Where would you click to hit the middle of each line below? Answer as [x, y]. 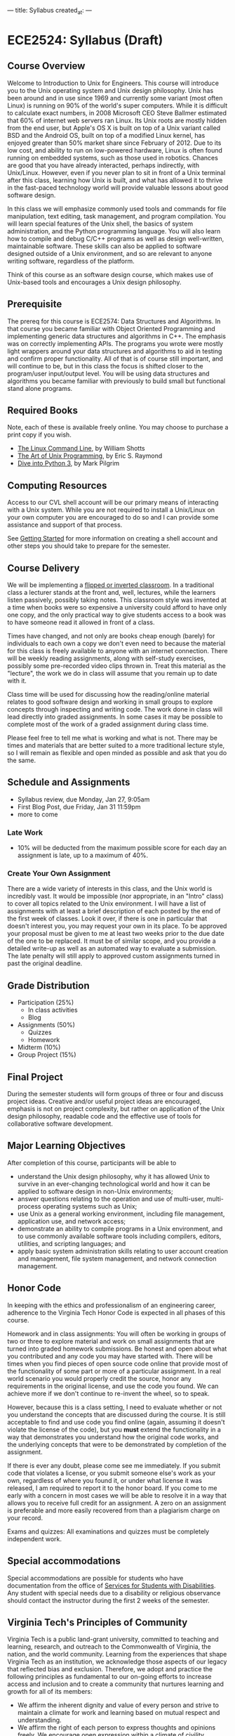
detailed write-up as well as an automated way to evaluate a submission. [112, 949]
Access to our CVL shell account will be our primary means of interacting [113, 503]
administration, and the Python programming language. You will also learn [114, 231]
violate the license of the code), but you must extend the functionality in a [114, 1429]
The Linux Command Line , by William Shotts [81, 449]
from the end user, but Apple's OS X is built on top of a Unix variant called [114, 128]
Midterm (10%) [39, 1048]
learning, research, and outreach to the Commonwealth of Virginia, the [109, 1647]
